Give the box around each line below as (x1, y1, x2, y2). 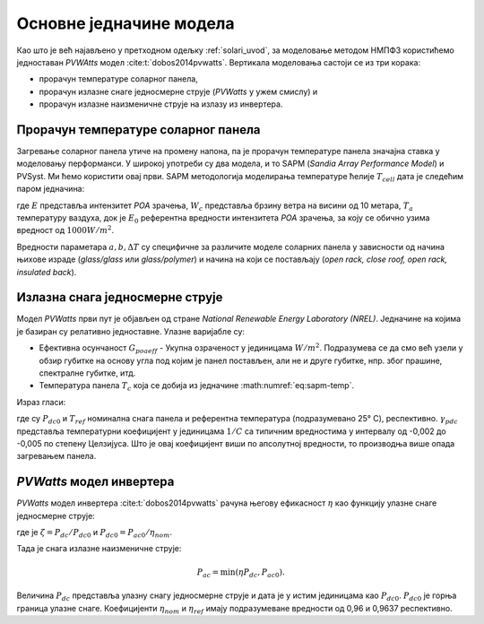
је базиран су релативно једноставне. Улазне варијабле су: (16, 325, 246, 336)
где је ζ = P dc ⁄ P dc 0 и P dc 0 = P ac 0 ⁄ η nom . (16, 527, 172, 540)
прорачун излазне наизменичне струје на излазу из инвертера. (39, 99, 283, 109)
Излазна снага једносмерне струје (16, 290, 223, 305)
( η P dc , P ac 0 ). (235, 567, 286, 579)
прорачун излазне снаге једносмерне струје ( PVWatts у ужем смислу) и (39, 86, 318, 97)
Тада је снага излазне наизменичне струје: (16, 543, 182, 554)
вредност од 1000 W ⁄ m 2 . (16, 224, 115, 236)
